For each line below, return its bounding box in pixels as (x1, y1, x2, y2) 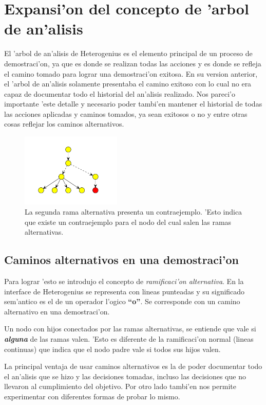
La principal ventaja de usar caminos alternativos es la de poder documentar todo (4, 361, 262, 372)
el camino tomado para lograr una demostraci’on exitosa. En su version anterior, (4, 68, 258, 79)
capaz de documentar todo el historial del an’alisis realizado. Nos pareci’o (4, 88, 236, 99)
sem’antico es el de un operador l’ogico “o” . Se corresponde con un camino (4, 296, 240, 307)
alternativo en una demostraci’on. (4, 306, 110, 316)
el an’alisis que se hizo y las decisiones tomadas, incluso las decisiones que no (4, 371, 246, 381)
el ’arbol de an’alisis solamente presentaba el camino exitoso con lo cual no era (4, 78, 252, 89)
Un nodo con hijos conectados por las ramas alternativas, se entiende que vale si (4, 323, 256, 334)
